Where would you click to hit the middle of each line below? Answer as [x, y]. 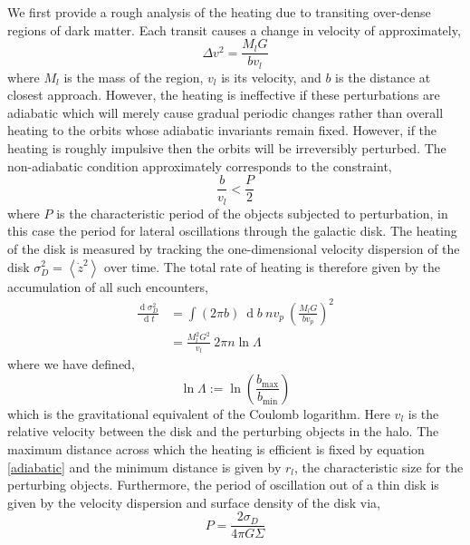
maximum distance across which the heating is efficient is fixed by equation [216, 449]
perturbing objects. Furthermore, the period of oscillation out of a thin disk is [223, 485]
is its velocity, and [271, 77]
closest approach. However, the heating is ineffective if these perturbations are [224, 95]
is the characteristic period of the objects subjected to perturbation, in [252, 213]
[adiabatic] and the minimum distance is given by [144, 467]
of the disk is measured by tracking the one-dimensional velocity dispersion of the [234, 248]
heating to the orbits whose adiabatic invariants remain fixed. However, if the [222, 130]
